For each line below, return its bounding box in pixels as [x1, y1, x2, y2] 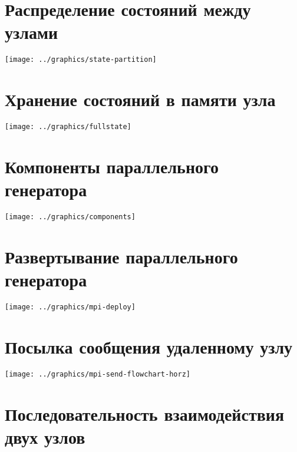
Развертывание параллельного [5, 244, 238, 268]
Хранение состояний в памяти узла [5, 87, 276, 111]
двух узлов [5, 424, 85, 448]
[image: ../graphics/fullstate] [5, 123, 131, 131]
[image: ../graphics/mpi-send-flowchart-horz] [5, 369, 190, 378]
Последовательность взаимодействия [5, 401, 285, 425]
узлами [5, 20, 58, 44]
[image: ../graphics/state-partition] [5, 55, 157, 64]
